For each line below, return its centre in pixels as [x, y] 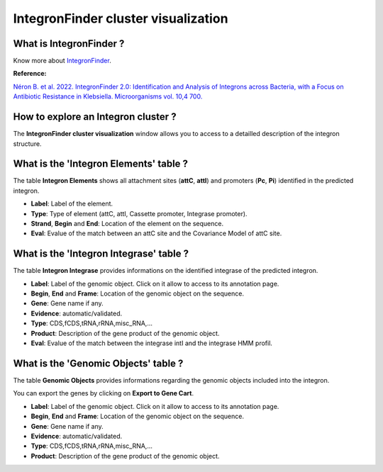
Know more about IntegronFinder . [62, 61]
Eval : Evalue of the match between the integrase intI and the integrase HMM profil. [152, 343]
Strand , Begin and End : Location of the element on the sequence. [127, 224]
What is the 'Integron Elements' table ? [100, 164]
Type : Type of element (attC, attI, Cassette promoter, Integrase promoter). [139, 213]
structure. [27, 144]
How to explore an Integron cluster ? [95, 117]
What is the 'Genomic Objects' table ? [98, 363]
